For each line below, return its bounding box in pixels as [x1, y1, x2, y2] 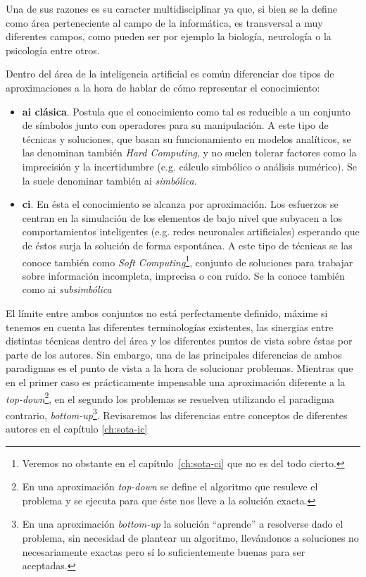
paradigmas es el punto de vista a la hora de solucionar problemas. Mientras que [6, 361, 353, 376]
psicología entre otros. [6, 42, 100, 57]
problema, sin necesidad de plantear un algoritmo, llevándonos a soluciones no [22, 530, 359, 545]
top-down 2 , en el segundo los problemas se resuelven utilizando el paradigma [6, 389, 335, 406]
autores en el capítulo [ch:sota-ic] [6, 421, 148, 435]
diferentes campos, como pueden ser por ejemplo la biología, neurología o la [6, 29, 332, 44]
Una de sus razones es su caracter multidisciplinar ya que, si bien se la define [6, 1, 337, 15]
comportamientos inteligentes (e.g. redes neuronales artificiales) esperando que [22, 224, 360, 239]
